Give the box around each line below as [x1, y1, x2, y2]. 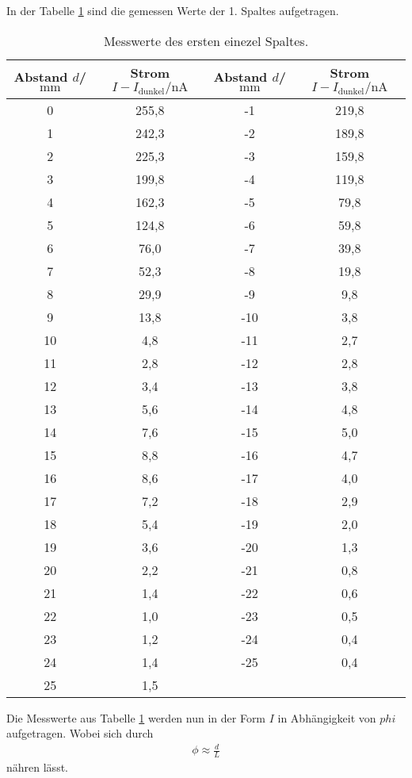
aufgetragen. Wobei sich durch [6, 725, 154, 742]
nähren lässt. [6, 759, 68, 776]
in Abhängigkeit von [277, 709, 376, 726]
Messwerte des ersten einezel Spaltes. [103, 31, 309, 50]
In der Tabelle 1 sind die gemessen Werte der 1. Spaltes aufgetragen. [6, 2, 339, 18]
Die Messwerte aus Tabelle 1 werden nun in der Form [6, 709, 266, 726]
